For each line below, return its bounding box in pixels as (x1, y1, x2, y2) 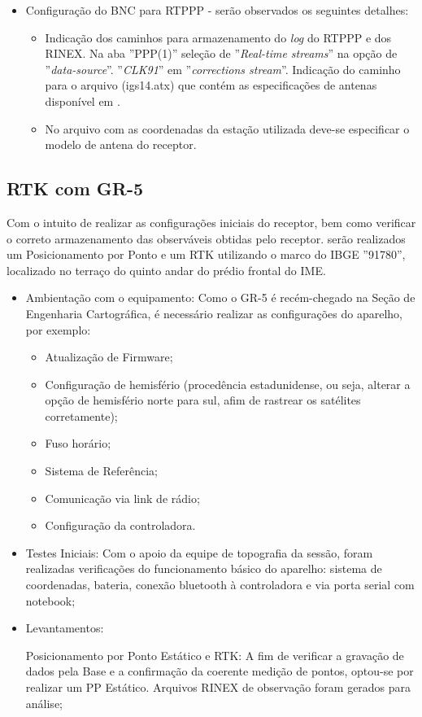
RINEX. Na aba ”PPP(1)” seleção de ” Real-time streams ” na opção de (45, 45, 398, 62)
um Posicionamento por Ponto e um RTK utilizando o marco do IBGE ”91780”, (7, 246, 406, 263)
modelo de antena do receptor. (45, 136, 197, 153)
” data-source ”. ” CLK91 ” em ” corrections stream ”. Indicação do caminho (45, 60, 401, 77)
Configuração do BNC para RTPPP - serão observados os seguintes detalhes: (25, 2, 409, 18)
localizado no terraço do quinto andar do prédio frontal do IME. (7, 261, 326, 278)
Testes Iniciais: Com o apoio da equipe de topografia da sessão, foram (25, 544, 373, 561)
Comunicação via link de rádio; (45, 489, 200, 506)
